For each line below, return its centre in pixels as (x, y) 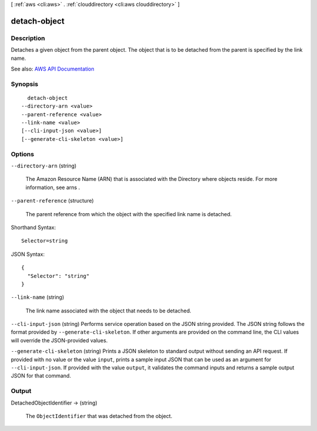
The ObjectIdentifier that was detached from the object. (99, 416)
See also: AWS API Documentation (53, 69)
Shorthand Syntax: (33, 227)
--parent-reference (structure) (52, 201)
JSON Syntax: (28, 254)
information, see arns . (53, 187)
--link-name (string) (38, 297)
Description (28, 38)
